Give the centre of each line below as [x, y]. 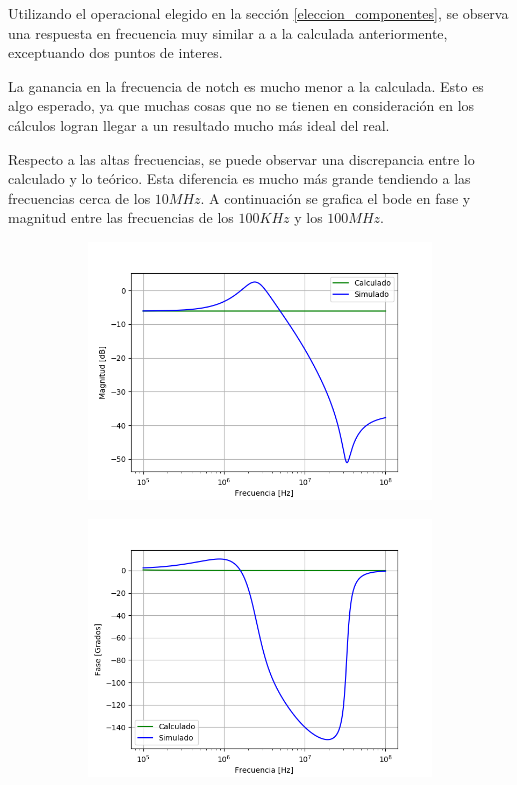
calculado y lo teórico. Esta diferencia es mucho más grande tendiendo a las [239, 178]
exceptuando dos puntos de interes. [115, 52]
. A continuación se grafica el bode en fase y [335, 197]
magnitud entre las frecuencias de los [121, 217]
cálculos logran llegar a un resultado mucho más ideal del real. [199, 124]
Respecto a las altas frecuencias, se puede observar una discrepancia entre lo [241, 158]
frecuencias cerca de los [79, 197]
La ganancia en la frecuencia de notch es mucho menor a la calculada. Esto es [246, 85]
